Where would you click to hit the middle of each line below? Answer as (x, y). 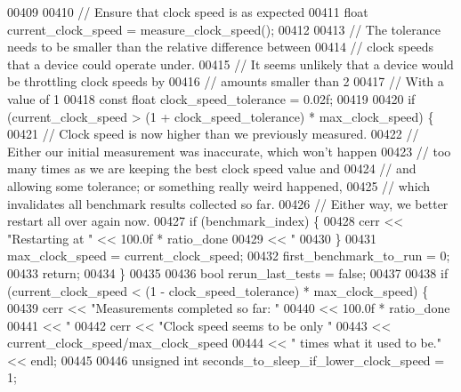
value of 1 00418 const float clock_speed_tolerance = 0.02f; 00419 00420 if (211, 98)
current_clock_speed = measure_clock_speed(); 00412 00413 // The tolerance (224, 29)
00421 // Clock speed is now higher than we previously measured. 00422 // (213, 134)
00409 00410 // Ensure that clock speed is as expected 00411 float (188, 12)
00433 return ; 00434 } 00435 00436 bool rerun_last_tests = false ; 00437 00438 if (228, 272)
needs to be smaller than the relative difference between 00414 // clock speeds (221, 47)
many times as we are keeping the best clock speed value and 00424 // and (212, 168)
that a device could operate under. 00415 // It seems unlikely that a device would (230, 64)
